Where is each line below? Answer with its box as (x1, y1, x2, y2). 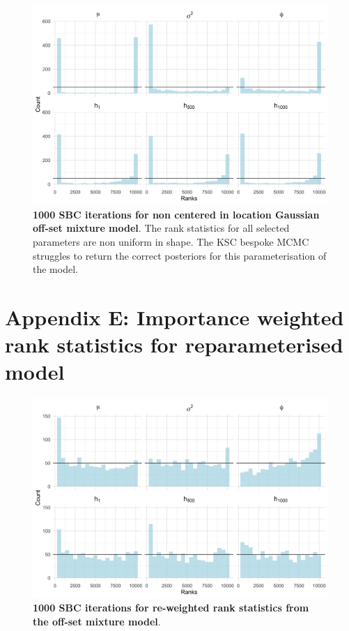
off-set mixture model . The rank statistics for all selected (33, 221, 290, 235)
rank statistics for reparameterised (5, 330, 343, 359)
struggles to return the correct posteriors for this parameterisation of (33, 248, 327, 262)
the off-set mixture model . (33, 614, 161, 628)
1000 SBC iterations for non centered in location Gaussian (33, 207, 320, 221)
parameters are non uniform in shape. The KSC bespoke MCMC (33, 235, 309, 249)
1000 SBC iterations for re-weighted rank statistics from (33, 600, 309, 615)
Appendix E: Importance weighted (5, 303, 344, 332)
